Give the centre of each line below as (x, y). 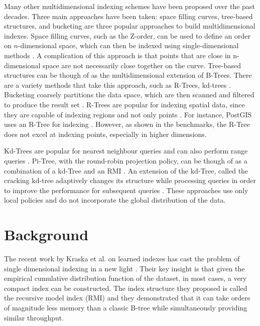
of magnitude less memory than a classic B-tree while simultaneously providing (126, 307)
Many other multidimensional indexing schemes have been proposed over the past (129, 6)
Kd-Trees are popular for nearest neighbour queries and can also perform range (126, 151)
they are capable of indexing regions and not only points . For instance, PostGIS (128, 114)
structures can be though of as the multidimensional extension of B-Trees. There (128, 75)
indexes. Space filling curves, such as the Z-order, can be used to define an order (127, 35)
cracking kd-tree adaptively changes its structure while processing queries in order (130, 180)
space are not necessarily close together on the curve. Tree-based (142, 65)
